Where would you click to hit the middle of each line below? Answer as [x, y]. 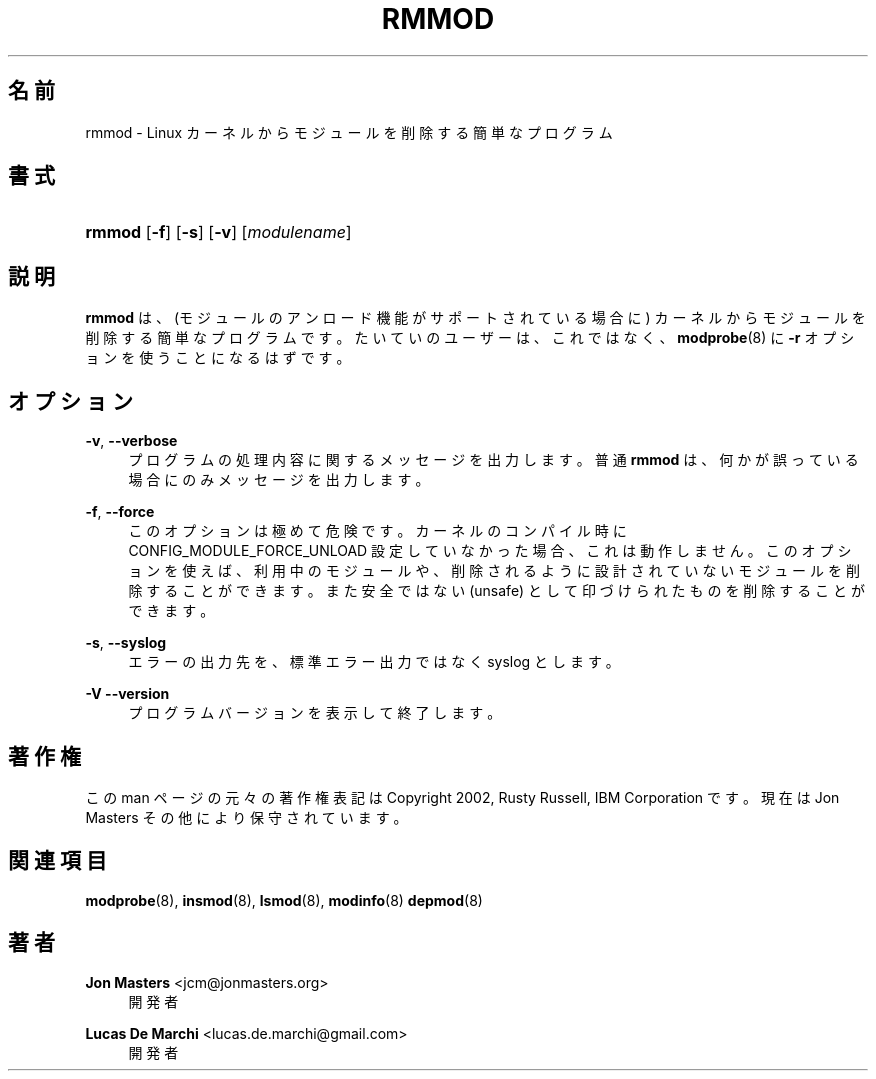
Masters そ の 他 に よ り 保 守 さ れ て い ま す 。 [246, 817]
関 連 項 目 [57, 861]
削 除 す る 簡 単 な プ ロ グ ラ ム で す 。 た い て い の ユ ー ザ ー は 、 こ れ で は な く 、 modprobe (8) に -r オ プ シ [470, 338]
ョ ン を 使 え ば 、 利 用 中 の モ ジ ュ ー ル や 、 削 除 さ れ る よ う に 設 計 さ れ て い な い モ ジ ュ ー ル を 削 [494, 571]
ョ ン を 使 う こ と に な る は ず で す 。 [218, 358]
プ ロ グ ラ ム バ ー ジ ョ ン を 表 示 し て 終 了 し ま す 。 [315, 713]
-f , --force [120, 512]
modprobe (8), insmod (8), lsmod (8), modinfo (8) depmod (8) [284, 900]
